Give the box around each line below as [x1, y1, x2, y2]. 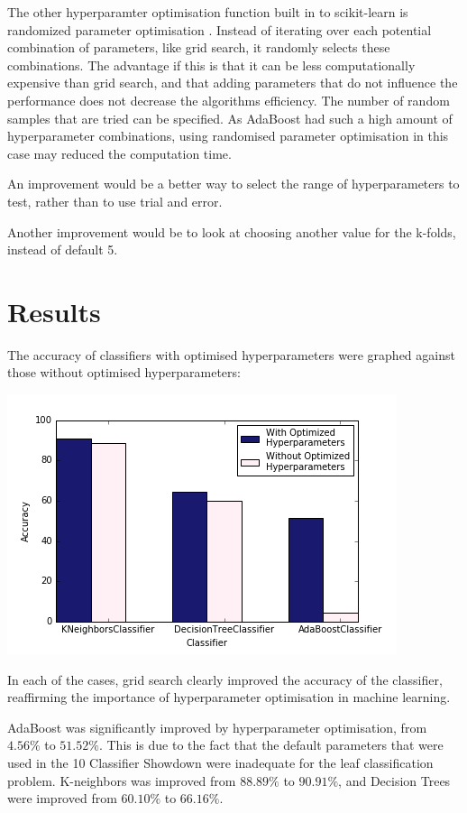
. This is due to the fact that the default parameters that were [98, 735, 444, 754]
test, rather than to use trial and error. [7, 191, 223, 210]
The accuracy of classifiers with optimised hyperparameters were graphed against [7, 345, 455, 364]
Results [7, 292, 101, 329]
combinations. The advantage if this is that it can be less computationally [7, 55, 416, 74]
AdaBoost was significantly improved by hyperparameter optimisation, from [7, 717, 427, 736]
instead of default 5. [7, 240, 118, 259]
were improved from [7, 789, 117, 808]
